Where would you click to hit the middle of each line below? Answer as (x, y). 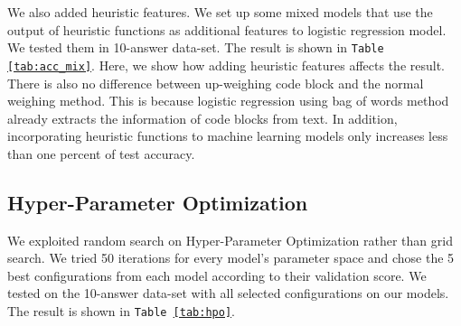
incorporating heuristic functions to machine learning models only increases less (228, 136)
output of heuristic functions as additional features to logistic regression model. (227, 29)
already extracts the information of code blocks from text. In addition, (202, 118)
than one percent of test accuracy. (101, 153)
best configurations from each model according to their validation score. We (217, 275)
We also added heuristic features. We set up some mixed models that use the (220, 12)
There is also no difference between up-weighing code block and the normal (216, 83)
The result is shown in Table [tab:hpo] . (121, 311)
